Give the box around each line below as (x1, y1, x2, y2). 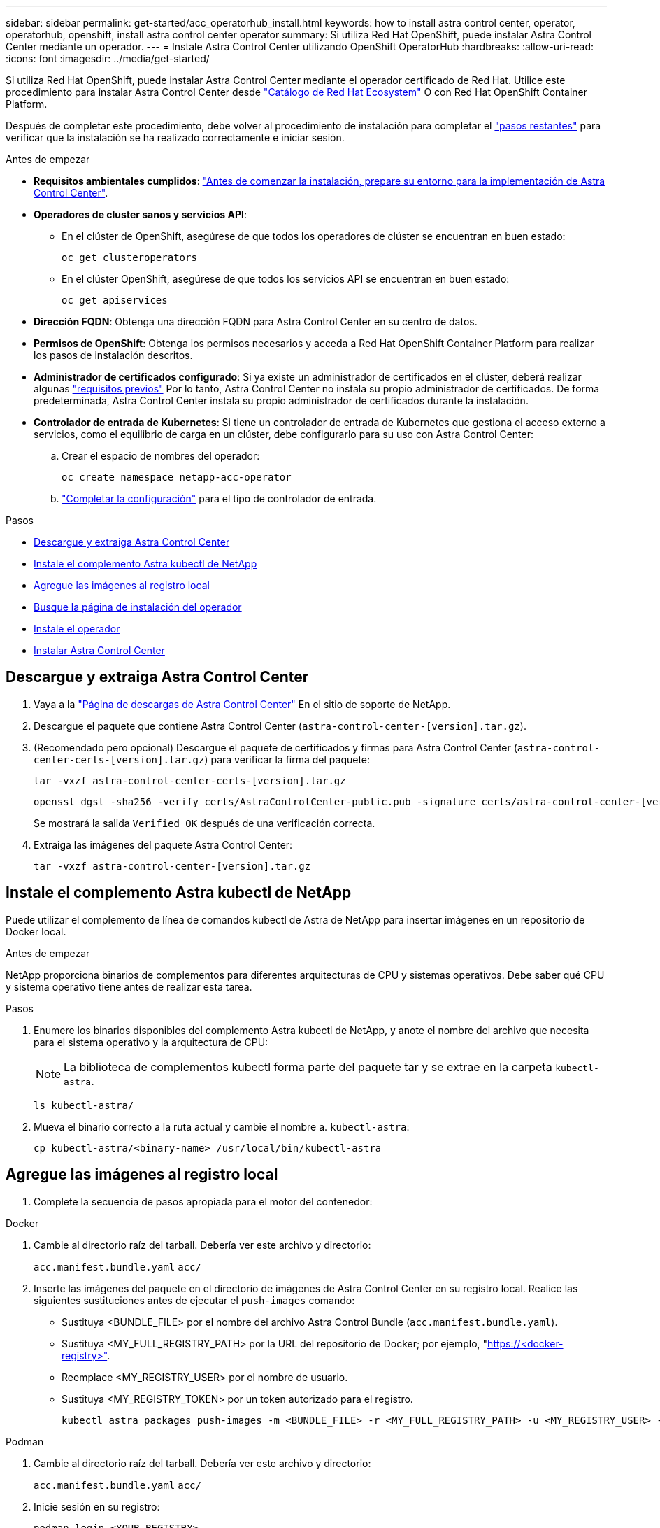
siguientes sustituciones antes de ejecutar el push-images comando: (34, 1294, 355, 1306)
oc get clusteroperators (62, 252, 197, 263)
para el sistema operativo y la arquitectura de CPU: (34, 1035, 268, 1048)
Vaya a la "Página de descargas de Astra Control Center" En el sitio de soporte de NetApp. (34, 698, 451, 710)
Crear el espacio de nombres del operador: (62, 450, 260, 462)
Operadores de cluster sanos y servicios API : (34, 208, 247, 220)
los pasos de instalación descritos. (34, 349, 193, 361)
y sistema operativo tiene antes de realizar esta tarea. (6, 980, 252, 993)
